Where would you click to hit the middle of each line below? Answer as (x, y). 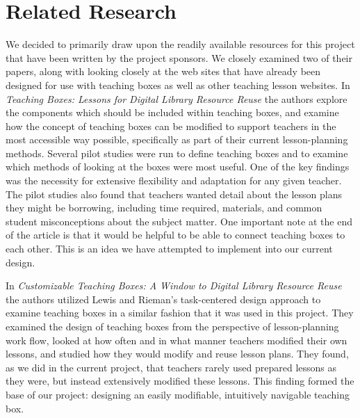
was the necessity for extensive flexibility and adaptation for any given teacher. (174, 180)
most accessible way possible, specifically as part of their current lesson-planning (177, 139)
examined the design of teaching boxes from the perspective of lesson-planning (172, 326)
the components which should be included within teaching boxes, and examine (172, 112)
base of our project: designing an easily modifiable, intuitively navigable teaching (178, 394)
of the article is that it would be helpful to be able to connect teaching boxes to (175, 235)
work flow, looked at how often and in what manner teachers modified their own (177, 340)
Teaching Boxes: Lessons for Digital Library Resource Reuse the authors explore (177, 98)
